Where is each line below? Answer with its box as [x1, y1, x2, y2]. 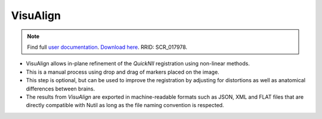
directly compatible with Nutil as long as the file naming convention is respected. [26, 102, 224, 109]
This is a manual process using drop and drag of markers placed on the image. [26, 68, 220, 76]
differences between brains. [26, 85, 95, 92]
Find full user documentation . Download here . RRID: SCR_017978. [27, 43, 188, 51]
